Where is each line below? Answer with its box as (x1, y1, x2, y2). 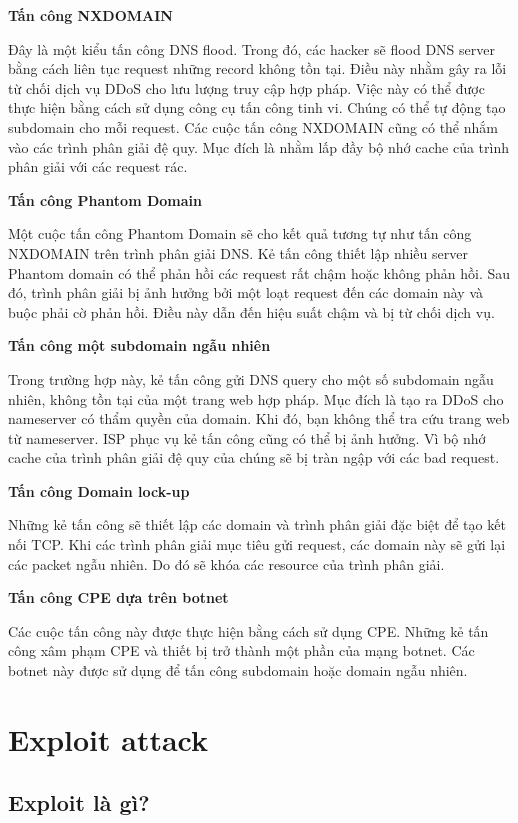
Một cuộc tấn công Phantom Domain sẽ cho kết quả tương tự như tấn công (8, 223, 472, 244)
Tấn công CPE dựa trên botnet (8, 587, 229, 608)
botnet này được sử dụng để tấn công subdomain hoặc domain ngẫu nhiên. (8, 660, 468, 681)
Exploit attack (8, 718, 209, 759)
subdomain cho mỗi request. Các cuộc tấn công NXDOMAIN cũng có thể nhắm (8, 116, 498, 137)
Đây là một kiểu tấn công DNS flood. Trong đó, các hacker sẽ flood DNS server (8, 38, 495, 59)
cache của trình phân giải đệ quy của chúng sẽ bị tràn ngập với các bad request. (8, 447, 500, 468)
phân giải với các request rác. (8, 156, 188, 177)
